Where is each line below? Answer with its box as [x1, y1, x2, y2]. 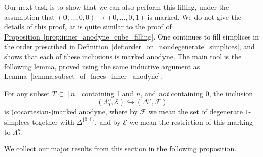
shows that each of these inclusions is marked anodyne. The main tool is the [4, 51, 242, 61]
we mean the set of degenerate [148, 106, 243, 117]
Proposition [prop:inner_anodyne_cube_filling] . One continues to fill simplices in [4, 31, 259, 42]
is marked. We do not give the [147, 11, 242, 22]
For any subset [4, 88, 50, 98]
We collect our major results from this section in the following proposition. [4, 143, 237, 154]
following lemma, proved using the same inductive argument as [4, 61, 200, 71]
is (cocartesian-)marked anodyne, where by [4, 106, 138, 117]
